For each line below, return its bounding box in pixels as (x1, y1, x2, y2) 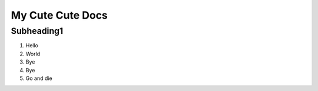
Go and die (25, 75, 52, 82)
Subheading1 (11, 26, 64, 36)
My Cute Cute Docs (11, 9, 108, 22)
